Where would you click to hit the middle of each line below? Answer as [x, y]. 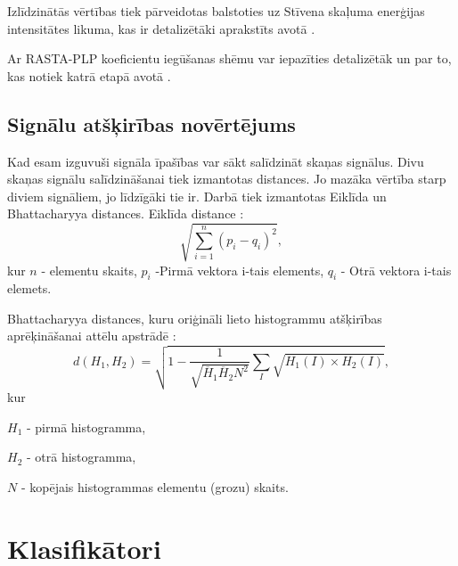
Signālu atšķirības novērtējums [151, 123]
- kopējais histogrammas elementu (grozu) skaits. [155, 486]
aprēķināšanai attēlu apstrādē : [92, 336]
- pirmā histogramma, [86, 427]
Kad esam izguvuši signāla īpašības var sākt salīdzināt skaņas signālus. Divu [216, 161]
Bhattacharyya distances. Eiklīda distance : [126, 213]
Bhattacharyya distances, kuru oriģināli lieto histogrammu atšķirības [195, 318]
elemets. [29, 288]
